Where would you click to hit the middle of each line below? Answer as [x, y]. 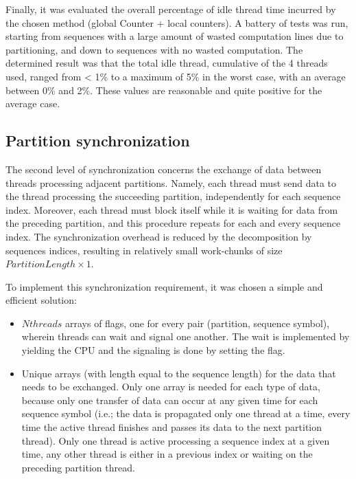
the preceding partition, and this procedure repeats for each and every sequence [173, 223]
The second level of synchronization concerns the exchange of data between [164, 169]
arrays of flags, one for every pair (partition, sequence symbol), [197, 323]
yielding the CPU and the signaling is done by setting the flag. [153, 350]
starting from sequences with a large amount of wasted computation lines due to [175, 36]
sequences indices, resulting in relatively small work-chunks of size [144, 250]
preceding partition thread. [78, 467]
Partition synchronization [98, 141]
